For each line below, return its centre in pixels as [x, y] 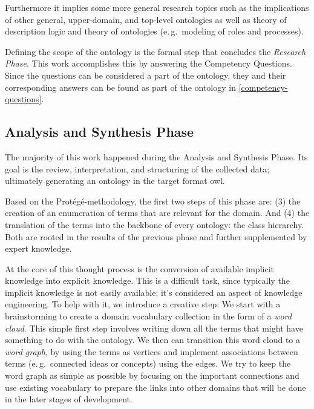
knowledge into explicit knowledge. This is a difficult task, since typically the [147, 280]
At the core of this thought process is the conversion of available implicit [139, 268]
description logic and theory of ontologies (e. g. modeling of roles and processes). [154, 31]
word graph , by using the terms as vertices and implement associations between [152, 351]
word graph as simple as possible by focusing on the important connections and [152, 375]
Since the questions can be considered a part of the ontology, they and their [146, 75]
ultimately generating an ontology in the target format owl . [115, 181]
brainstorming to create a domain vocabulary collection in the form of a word [148, 316]
